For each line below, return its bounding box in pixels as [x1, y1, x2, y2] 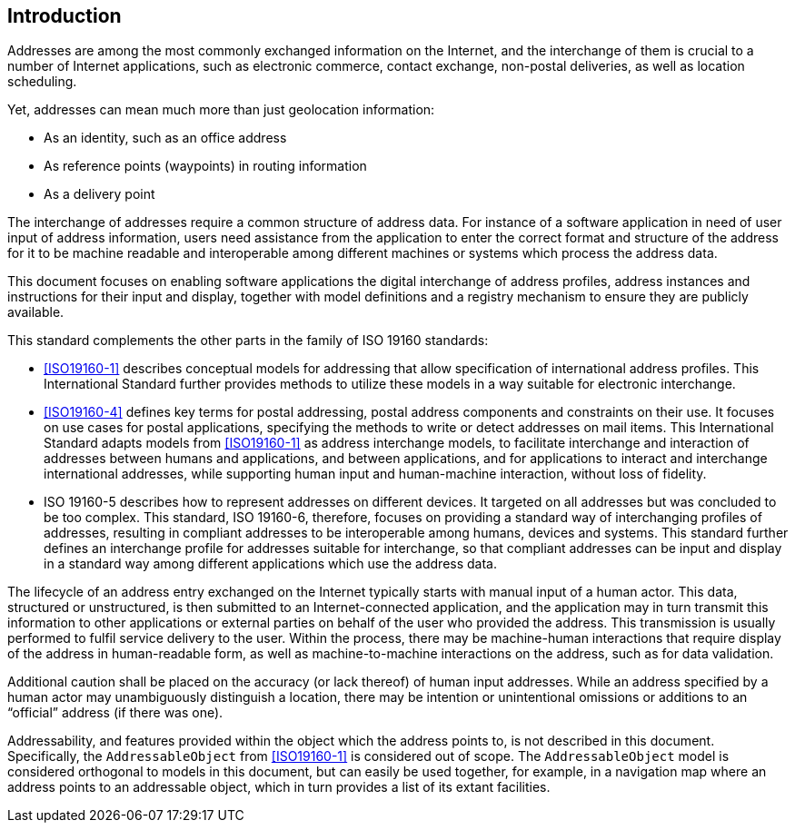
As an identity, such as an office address [44, 130, 287, 146]
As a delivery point [44, 186, 155, 203]
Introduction [7, 5, 122, 27]
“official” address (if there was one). [7, 705, 224, 721]
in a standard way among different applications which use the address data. [44, 556, 498, 572]
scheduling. [7, 74, 77, 90]
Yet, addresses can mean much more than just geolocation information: [7, 102, 435, 118]
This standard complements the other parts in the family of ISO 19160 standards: [7, 332, 489, 349]
